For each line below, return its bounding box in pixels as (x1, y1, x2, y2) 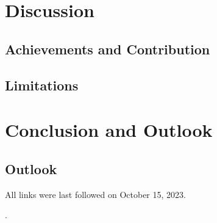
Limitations (5, 75, 79, 94)
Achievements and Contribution (5, 39, 210, 58)
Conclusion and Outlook (5, 117, 213, 142)
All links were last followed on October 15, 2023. (5, 188, 186, 200)
